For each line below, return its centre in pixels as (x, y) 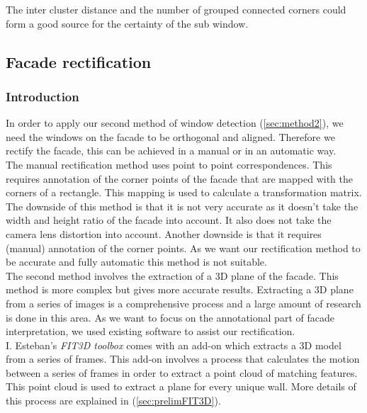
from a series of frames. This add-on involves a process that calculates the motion (183, 359)
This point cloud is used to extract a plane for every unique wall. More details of (181, 386)
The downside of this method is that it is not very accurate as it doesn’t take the (182, 206)
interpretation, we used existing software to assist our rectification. (151, 331)
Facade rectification (79, 61)
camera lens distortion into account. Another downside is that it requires (164, 233)
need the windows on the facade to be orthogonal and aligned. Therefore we (170, 136)
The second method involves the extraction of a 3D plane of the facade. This (172, 275)
